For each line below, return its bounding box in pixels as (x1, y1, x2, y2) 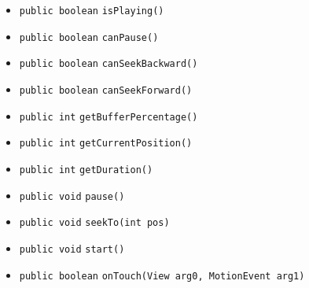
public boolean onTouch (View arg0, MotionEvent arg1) (19, 270, 305, 282)
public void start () (19, 243, 125, 255)
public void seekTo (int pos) (19, 217, 170, 229)
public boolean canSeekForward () (19, 84, 193, 96)
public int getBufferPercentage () (19, 111, 198, 123)
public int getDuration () (19, 164, 153, 175)
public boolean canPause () (19, 31, 159, 43)
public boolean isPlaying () (19, 6, 164, 17)
